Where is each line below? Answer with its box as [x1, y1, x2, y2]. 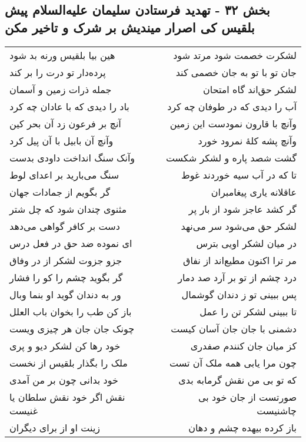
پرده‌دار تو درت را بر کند [9, 65, 106, 79]
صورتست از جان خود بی [198, 390, 297, 404]
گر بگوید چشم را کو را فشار [9, 270, 123, 284]
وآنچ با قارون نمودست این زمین [169, 116, 297, 130]
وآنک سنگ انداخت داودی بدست [9, 150, 135, 164]
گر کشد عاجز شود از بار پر [188, 202, 297, 216]
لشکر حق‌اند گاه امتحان [203, 82, 297, 96]
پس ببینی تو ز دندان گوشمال [181, 287, 297, 301]
